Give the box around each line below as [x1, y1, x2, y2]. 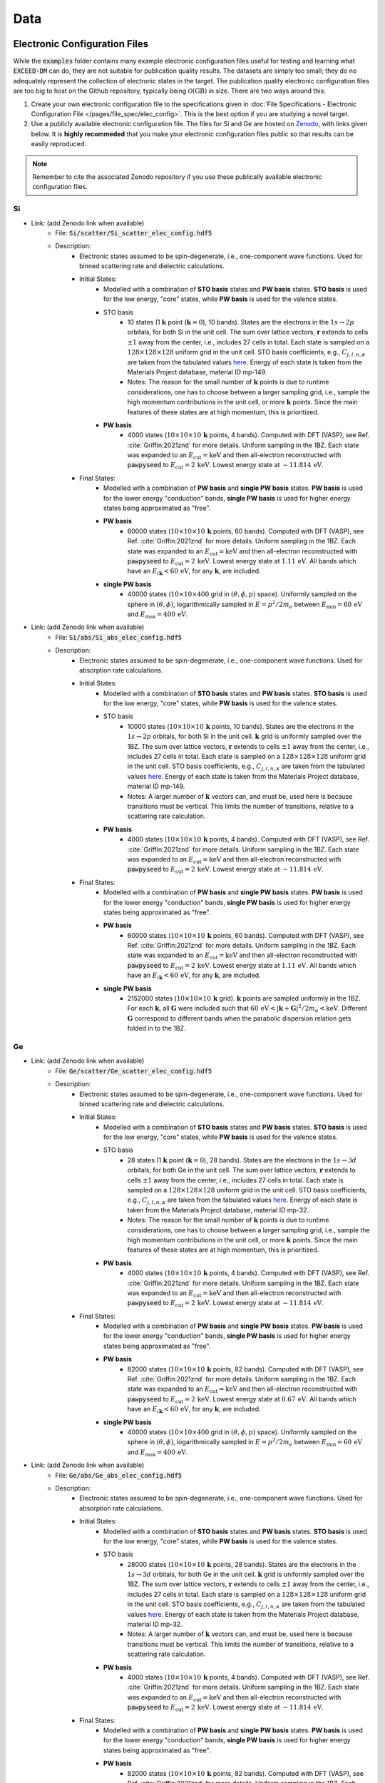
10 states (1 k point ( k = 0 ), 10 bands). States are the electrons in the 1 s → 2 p [127, 318, 354, 327]
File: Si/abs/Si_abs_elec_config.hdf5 [55, 633, 183, 641]
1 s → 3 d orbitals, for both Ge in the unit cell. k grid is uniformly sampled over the [127, 1570, 365, 1579]
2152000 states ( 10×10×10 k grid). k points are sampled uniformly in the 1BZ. [127, 994, 361, 1003]
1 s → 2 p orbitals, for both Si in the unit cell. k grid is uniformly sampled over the [127, 732, 361, 741]
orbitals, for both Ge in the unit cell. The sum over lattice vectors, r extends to [127, 1166, 356, 1175]
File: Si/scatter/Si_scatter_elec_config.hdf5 [55, 228, 212, 237]
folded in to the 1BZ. [127, 1024, 186, 1033]
